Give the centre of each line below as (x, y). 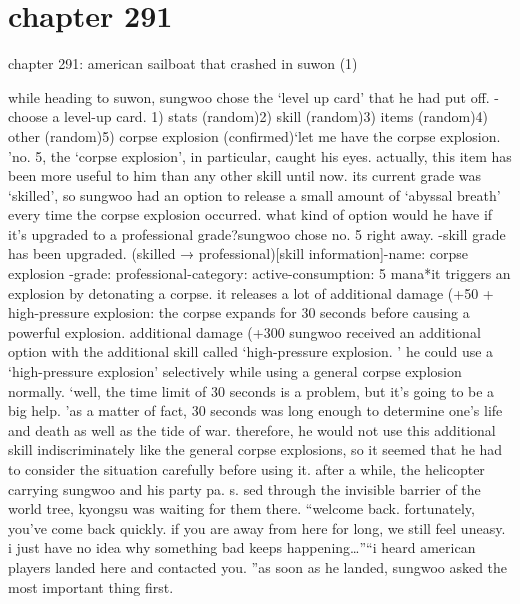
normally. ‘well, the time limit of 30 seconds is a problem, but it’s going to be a (251, 390)
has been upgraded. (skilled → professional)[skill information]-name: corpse (238, 253)
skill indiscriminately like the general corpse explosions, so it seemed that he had (255, 449)
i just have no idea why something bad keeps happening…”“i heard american (242, 547)
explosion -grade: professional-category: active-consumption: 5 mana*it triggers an (259, 273)
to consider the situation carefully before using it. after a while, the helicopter (246, 469)
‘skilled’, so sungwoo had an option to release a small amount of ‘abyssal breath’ (254, 194)
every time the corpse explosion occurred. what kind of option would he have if (250, 214)
